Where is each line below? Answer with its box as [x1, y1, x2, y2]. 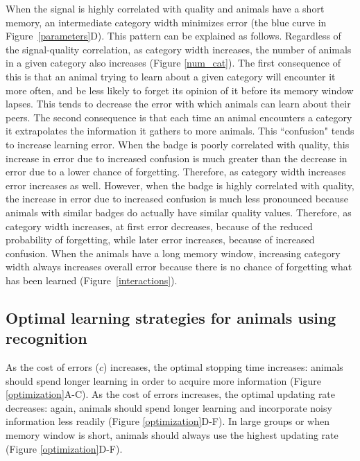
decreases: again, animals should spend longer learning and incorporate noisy [6, 400, 332, 415]
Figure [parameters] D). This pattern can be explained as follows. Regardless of [6, 28, 341, 43]
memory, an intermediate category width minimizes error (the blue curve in [6, 15, 327, 29]
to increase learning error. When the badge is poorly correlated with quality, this [6, 137, 350, 151]
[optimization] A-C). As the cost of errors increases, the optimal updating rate [6, 387, 336, 401]
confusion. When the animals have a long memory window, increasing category [6, 245, 341, 260]
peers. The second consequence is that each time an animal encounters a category [6, 110, 352, 124]
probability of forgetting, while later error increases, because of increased [6, 232, 315, 247]
